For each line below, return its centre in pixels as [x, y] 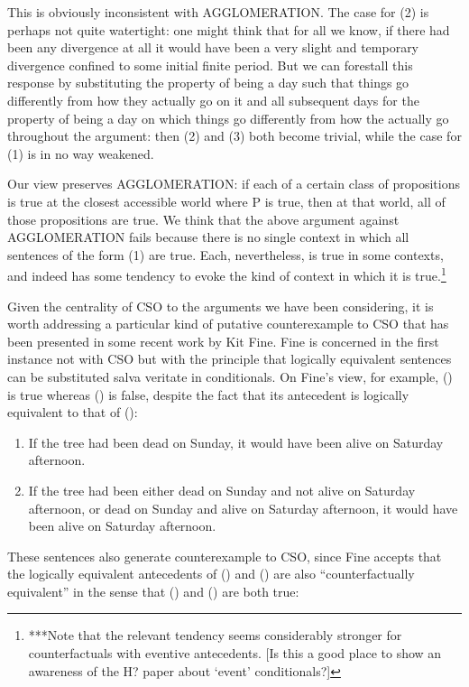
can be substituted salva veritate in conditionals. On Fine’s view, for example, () [230, 376]
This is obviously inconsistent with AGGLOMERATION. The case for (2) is [218, 12]
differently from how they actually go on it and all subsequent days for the [213, 100]
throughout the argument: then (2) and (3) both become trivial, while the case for [234, 136]
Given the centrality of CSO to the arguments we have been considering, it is [221, 306]
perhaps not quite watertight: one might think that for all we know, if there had [229, 29]
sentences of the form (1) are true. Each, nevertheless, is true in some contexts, [225, 254]
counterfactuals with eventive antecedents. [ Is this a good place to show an [235, 653]
